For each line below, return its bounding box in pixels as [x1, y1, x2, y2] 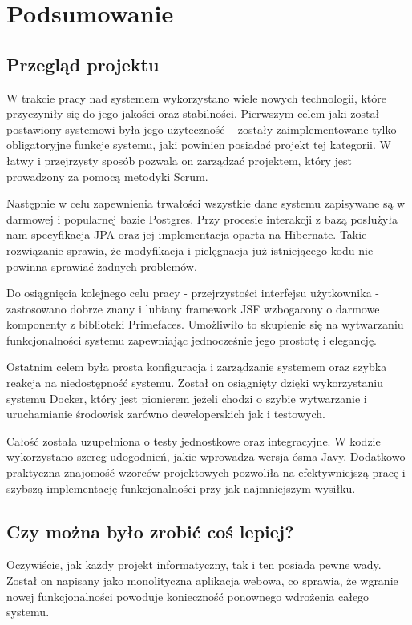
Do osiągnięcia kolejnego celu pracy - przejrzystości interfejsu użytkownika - [6, 284, 379, 301]
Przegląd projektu [6, 51, 160, 76]
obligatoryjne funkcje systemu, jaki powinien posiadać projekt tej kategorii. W [6, 136, 391, 153]
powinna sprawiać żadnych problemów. [6, 257, 197, 274]
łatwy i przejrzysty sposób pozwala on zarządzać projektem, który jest [6, 151, 353, 168]
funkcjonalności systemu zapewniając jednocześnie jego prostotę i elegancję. [6, 331, 378, 348]
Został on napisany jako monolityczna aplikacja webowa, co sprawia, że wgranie [6, 572, 398, 589]
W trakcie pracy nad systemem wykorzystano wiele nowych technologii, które [6, 89, 387, 106]
